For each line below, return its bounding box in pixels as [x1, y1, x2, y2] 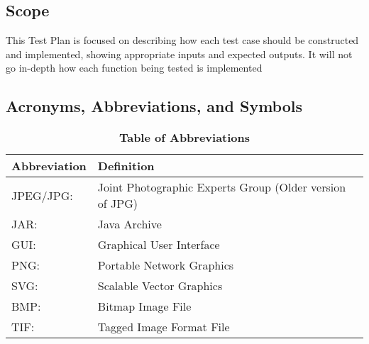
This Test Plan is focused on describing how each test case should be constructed [6, 33, 359, 48]
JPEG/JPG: [11, 187, 73, 204]
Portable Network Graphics [97, 257, 234, 274]
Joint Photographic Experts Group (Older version [97, 179, 346, 196]
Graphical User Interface [97, 236, 220, 253]
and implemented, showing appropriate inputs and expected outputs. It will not [6, 46, 353, 61]
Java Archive [97, 216, 162, 233]
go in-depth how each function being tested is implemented [6, 60, 263, 75]
